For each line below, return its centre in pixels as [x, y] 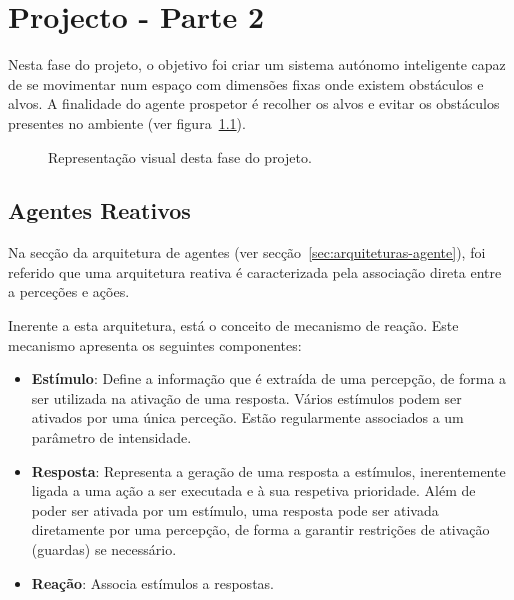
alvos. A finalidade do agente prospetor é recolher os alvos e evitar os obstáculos [254, 103]
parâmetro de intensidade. [111, 437]
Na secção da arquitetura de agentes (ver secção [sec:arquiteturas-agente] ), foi [247, 252]
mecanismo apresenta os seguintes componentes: [155, 344]
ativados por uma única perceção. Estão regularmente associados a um [247, 417]
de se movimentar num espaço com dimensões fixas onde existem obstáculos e [246, 83]
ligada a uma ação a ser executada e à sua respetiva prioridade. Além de [253, 490]
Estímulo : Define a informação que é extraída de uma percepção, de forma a [269, 378]
